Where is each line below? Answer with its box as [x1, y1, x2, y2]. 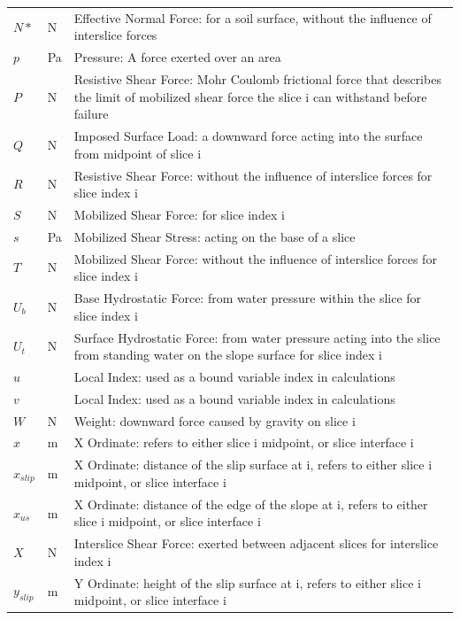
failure [73, 105, 109, 123]
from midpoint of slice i [73, 143, 202, 162]
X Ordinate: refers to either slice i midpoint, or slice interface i [73, 433, 414, 452]
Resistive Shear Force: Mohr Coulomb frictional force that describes [73, 70, 441, 89]
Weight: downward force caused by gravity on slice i [73, 411, 356, 430]
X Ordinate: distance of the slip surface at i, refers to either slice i [73, 455, 433, 474]
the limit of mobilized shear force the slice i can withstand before [73, 87, 427, 105]
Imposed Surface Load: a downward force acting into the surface [73, 127, 423, 145]
